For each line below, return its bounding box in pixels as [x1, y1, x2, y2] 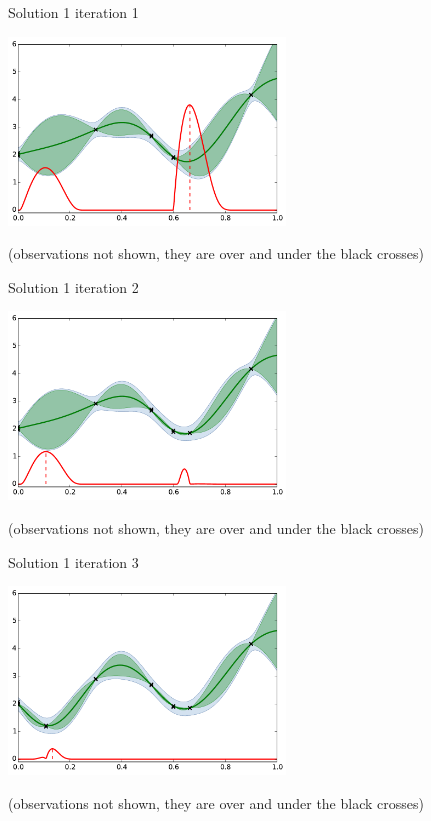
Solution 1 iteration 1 [8, 2, 139, 22]
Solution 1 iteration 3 [8, 551, 139, 572]
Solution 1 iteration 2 [8, 276, 139, 297]
